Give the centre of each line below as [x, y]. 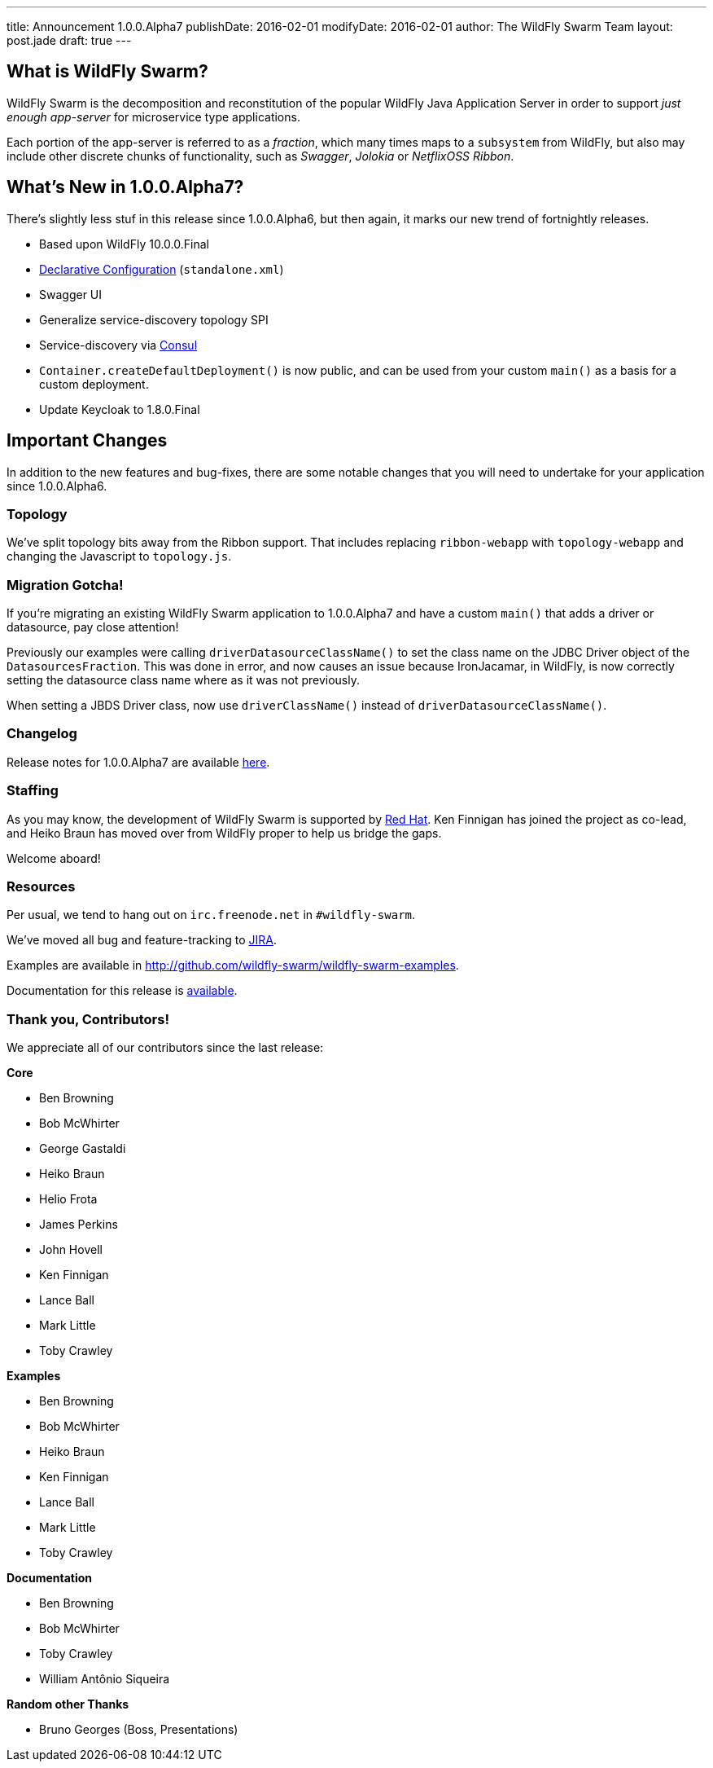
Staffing [33, 791]
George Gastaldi [83, 1149]
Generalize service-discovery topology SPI [154, 319]
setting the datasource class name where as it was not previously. [183, 680]
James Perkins [79, 1225]
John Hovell [71, 1250]
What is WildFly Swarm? [107, 72]
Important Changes [87, 441]
